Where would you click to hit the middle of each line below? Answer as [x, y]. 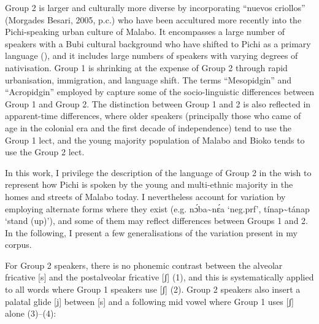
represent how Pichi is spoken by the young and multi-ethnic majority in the [149, 184]
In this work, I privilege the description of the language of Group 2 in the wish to [158, 172]
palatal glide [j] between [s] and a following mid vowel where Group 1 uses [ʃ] [149, 301]
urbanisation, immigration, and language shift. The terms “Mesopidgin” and [148, 79]
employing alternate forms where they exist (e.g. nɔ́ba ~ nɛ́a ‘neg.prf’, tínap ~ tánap [157, 208]
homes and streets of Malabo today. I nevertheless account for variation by [145, 196]
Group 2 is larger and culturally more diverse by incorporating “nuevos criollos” [155, 7]
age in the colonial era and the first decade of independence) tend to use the [148, 127]
